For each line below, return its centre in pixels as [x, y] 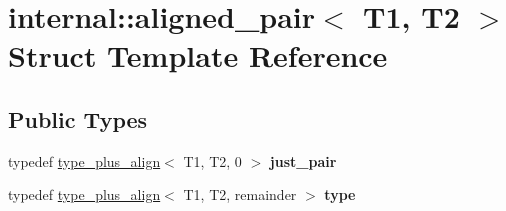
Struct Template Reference [198, 55]
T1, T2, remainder [240, 194]
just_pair [303, 160]
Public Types [78, 118]
